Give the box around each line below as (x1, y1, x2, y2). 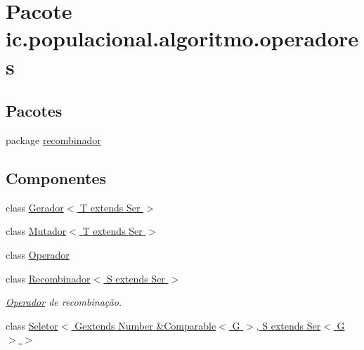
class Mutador (6, 223, 67, 238)
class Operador (6, 247, 70, 261)
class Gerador (6, 200, 64, 214)
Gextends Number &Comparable (74, 318, 216, 332)
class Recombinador (6, 271, 91, 285)
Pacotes (6, 100, 63, 122)
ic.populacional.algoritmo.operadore (6, 24, 359, 53)
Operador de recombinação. (6, 294, 122, 309)
